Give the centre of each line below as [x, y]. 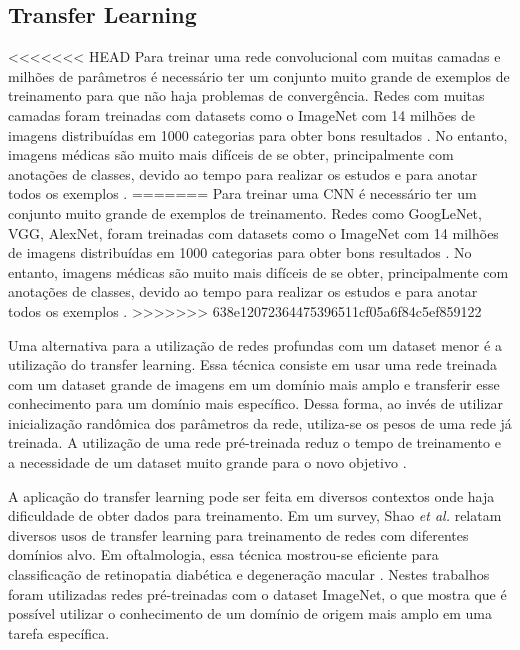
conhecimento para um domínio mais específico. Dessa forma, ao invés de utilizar [255, 403]
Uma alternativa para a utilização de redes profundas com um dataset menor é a [255, 344]
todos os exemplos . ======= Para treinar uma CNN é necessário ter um [242, 193]
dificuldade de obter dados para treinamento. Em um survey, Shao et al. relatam [255, 515]
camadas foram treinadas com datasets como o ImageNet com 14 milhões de [242, 114]
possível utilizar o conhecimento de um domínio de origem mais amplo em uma [250, 613]
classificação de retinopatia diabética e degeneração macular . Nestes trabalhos [249, 574]
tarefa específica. [59, 632]
